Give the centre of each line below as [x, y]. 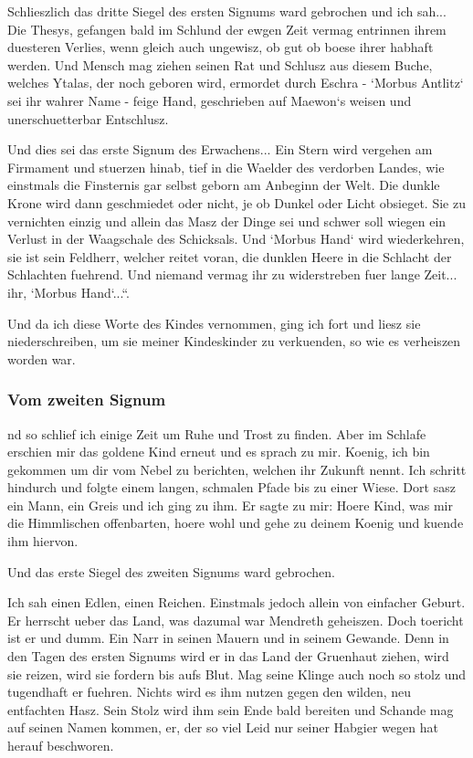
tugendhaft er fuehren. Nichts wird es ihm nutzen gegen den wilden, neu [210, 692]
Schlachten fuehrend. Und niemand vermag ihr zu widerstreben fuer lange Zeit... [232, 274]
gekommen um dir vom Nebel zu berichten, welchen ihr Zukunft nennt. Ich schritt [237, 469]
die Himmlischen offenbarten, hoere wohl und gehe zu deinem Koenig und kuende [236, 523]
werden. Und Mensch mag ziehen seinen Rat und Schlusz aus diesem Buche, [220, 64]
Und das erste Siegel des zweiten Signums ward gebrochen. [171, 571]
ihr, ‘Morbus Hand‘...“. [68, 292]
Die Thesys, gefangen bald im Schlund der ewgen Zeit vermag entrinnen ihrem [227, 29]
